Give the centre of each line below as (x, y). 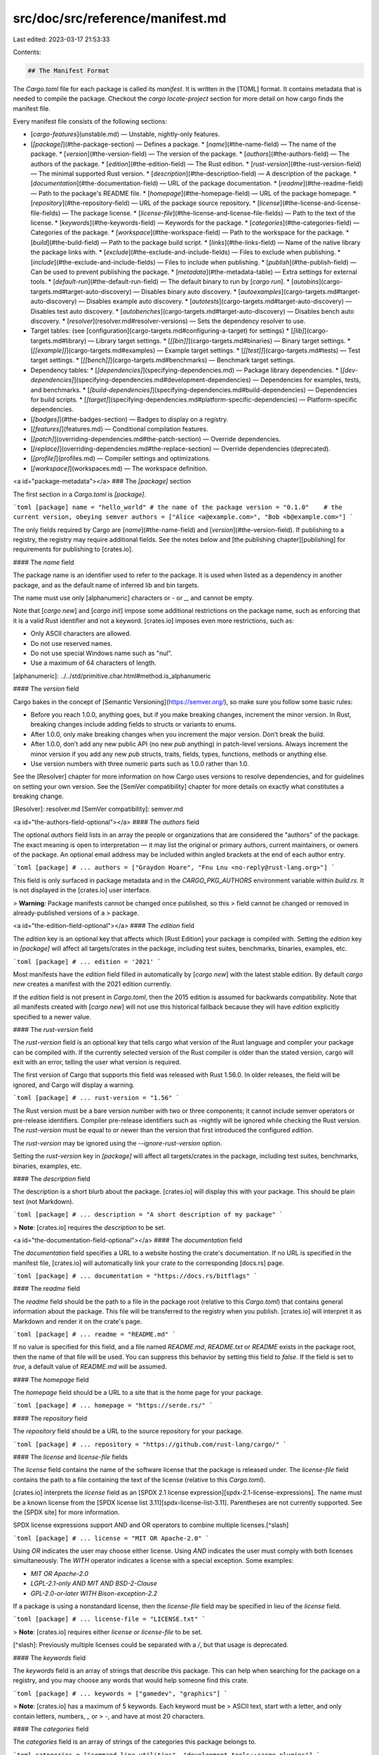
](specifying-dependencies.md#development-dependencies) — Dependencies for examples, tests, (218, 380)
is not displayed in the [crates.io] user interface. (82, 890)
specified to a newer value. (52, 1016)
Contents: (27, 52)
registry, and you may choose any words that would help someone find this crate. (131, 1681)
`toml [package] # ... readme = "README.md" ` (94, 1335)
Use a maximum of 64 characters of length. (94, 663)
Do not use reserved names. (71, 643)
